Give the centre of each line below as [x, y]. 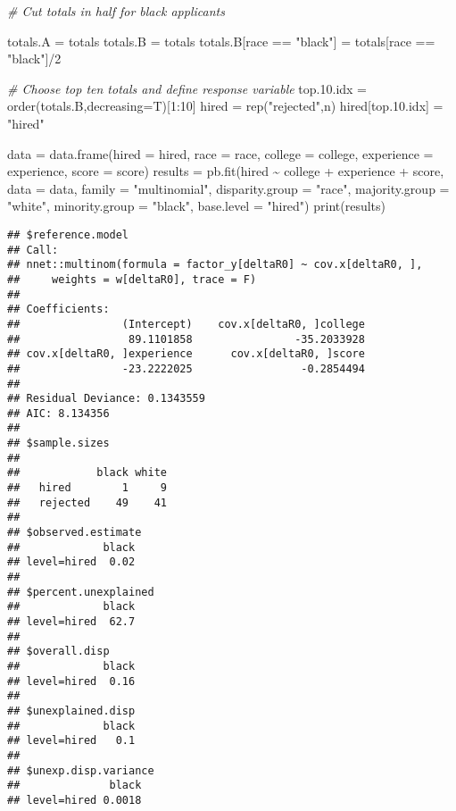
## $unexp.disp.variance [81, 770]
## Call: [33, 250]
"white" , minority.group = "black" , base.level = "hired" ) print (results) [196, 206]
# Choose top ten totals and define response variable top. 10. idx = [187, 88]
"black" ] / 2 [34, 59]
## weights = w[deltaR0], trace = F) [132, 279]
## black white [87, 473]
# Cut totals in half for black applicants [116, 11]
